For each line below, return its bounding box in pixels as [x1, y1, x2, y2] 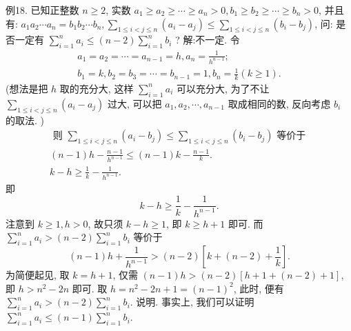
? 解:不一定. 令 [175, 32, 240, 47]
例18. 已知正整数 [6, 3, 79, 17]
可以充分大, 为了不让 [177, 81, 270, 95]
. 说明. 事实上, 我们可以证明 [130, 294, 254, 309]
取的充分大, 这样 [59, 81, 134, 95]
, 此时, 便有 [233, 281, 284, 295]
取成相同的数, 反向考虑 [228, 96, 331, 110]
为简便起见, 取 [6, 268, 70, 282]
